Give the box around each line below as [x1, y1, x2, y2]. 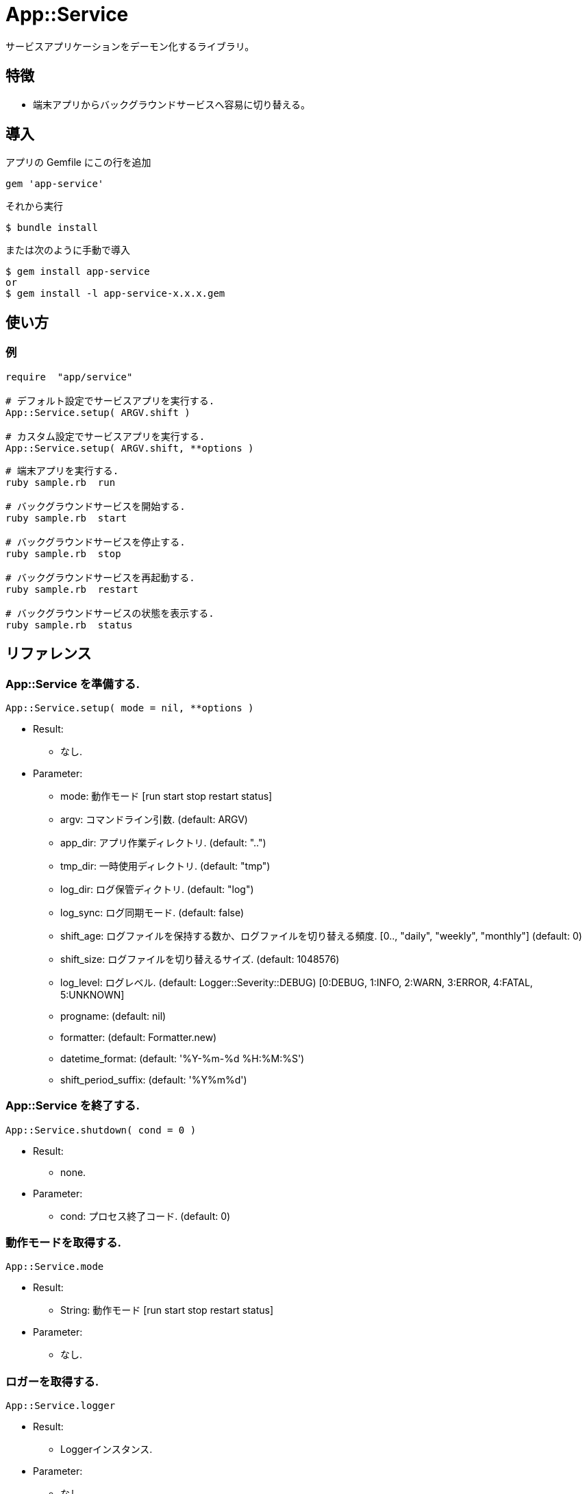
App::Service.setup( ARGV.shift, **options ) [5, 442, 254, 454]
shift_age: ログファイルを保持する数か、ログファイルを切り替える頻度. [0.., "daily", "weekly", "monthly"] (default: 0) [60, 929, 582, 942]
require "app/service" [5, 371, 133, 382]
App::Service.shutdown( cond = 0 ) [5, 1124, 197, 1136]
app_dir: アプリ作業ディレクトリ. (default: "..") [60, 836, 266, 848]
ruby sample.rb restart [5, 583, 138, 595]
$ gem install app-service [5, 266, 150, 278]
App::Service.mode [5, 1261, 104, 1273]
